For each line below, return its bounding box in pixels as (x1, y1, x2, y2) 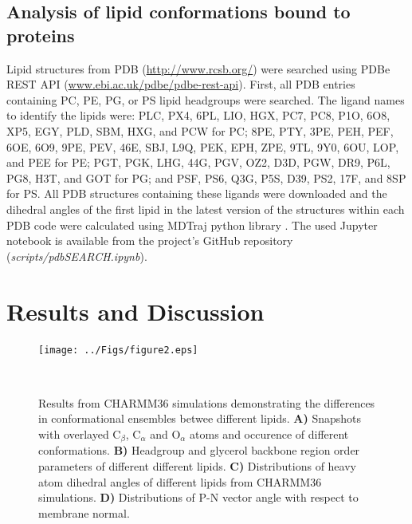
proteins (6, 22, 75, 47)
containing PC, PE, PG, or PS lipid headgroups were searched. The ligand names (6, 91, 405, 108)
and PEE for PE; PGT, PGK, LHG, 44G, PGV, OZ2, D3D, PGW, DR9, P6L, (6, 154, 390, 171)
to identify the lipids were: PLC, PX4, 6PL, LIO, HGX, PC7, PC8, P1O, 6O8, (6, 107, 390, 124)
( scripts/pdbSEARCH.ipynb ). (6, 247, 147, 264)
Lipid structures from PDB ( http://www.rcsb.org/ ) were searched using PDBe (6, 60, 390, 77)
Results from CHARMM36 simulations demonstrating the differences (38, 394, 375, 411)
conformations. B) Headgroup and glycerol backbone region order (38, 442, 360, 459)
